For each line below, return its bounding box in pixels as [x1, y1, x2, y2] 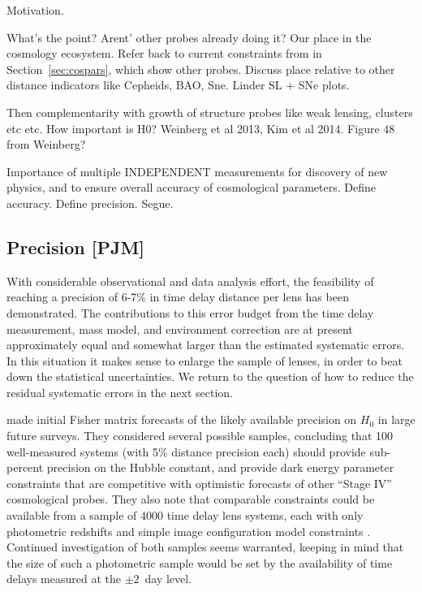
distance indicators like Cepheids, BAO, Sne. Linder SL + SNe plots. [6, 76, 350, 93]
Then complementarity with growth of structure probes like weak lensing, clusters [6, 103, 413, 120]
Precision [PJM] [6, 234, 145, 259]
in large [377, 411, 416, 428]
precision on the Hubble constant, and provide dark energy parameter [46, 459, 394, 476]
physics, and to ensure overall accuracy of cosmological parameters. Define [6, 179, 376, 196]
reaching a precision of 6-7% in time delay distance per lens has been [6, 288, 349, 305]
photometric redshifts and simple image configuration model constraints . [6, 522, 371, 539]
